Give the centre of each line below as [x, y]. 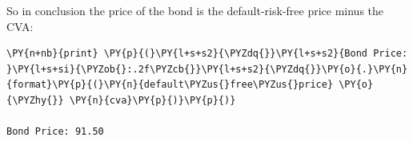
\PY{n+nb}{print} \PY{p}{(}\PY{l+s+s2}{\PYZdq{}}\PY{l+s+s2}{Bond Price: [207, 54]
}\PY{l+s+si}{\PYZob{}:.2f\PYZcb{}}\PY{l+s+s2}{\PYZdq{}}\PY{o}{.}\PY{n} [207, 69]
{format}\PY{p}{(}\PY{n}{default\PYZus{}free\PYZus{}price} [170, 85]
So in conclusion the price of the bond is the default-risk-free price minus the [195, 10]
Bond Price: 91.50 [55, 132]
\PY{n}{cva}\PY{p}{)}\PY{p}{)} [152, 100]
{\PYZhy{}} [35, 100]
